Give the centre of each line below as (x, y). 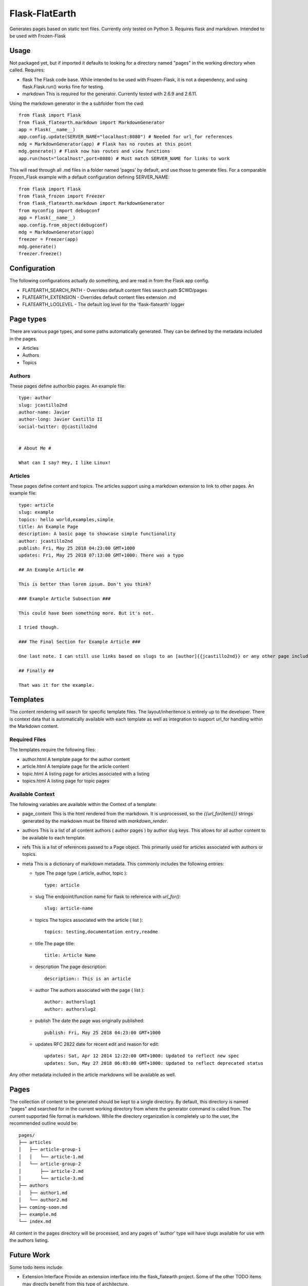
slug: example (36, 512)
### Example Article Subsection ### (65, 599)
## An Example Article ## (51, 570)
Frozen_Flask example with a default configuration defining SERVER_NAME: (90, 177)
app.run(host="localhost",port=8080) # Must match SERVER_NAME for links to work (124, 158)
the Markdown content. (34, 726)
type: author (35, 398)
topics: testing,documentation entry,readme (101, 932)
